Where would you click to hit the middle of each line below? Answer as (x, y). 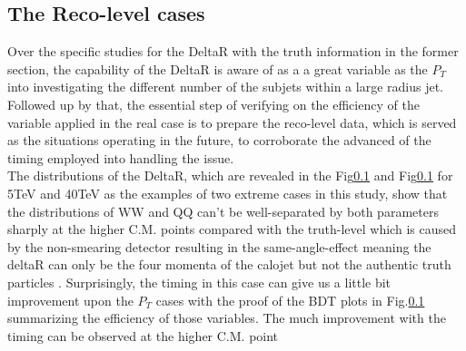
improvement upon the (70, 300)
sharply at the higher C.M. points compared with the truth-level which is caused (232, 229)
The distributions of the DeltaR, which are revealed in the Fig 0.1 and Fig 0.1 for (230, 175)
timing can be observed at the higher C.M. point (143, 335)
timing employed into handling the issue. (121, 157)
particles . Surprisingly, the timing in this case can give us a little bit (199, 282)
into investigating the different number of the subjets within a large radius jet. (225, 87)
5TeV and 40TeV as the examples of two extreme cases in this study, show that (228, 193)
